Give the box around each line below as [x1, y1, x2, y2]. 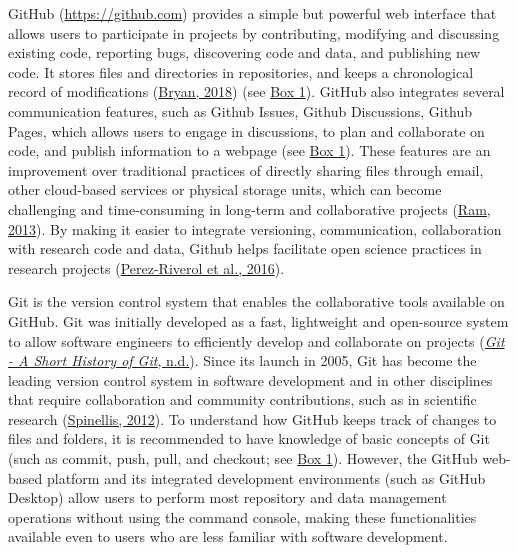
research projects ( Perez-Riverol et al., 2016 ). [8, 257, 285, 278]
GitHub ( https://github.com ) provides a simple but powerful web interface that [8, 3, 497, 23]
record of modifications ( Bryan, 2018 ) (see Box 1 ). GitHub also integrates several [8, 81, 505, 102]
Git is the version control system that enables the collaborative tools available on [8, 291, 505, 312]
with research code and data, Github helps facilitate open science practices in [8, 238, 482, 259]
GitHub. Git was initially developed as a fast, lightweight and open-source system [8, 310, 509, 331]
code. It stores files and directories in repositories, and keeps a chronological [8, 61, 474, 82]
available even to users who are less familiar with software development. [8, 526, 448, 547]
